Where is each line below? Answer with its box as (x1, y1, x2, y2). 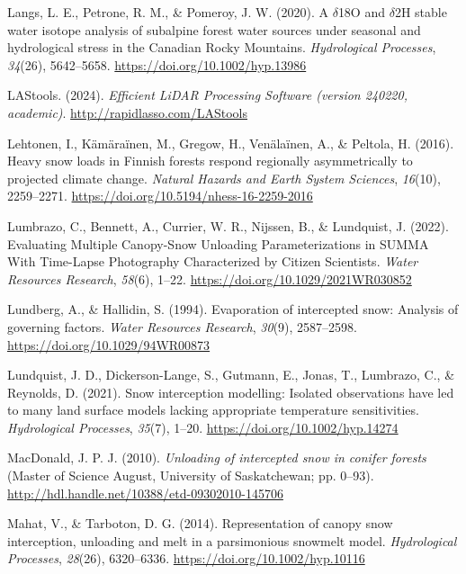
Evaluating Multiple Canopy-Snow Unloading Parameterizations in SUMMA (7, 234, 429, 253)
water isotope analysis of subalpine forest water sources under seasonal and (7, 20, 421, 39)
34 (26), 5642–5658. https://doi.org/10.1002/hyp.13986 (7, 55, 307, 74)
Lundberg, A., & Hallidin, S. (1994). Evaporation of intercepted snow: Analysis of (7, 300, 459, 318)
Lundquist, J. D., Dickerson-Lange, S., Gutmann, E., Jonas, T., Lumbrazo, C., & (7, 365, 455, 384)
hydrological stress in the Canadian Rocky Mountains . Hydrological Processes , (7, 38, 436, 57)
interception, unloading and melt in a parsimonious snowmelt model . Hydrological (7, 531, 457, 550)
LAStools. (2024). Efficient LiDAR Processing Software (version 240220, (7, 85, 408, 104)
